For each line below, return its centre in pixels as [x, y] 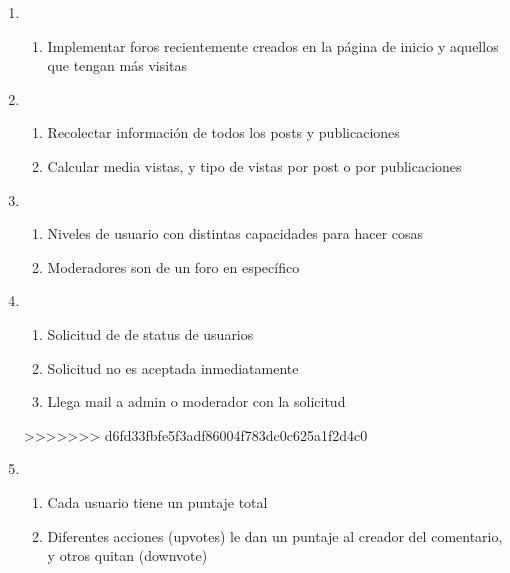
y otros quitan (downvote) [127, 555]
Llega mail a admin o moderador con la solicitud [196, 401]
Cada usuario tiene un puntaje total [157, 501]
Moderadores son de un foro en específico [173, 266]
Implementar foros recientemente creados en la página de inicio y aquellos [273, 45]
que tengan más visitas [117, 65]
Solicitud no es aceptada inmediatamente [173, 367]
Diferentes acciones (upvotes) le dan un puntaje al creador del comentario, [275, 535]
